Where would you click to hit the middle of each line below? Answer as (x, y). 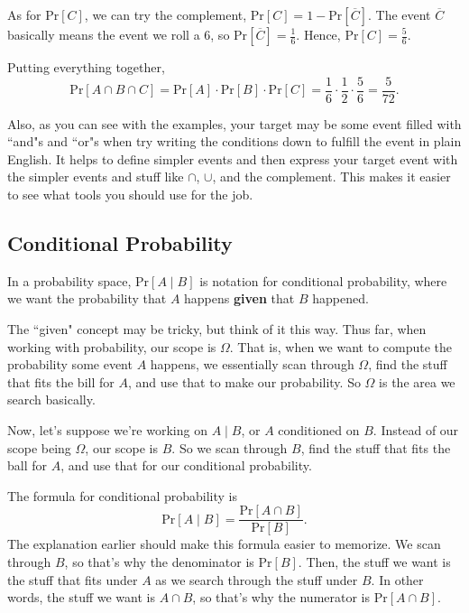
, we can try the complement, (166, 14)
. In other (397, 579)
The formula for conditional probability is (122, 495)
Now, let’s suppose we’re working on (107, 429)
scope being (39, 447)
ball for (28, 465)
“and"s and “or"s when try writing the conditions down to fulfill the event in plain (234, 141)
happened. (340, 298)
